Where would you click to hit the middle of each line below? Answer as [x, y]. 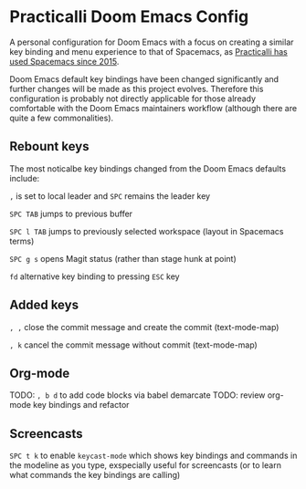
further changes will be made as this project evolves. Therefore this [137, 88]
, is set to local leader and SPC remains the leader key [110, 196]
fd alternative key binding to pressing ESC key [95, 276]
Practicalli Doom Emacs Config [129, 17]
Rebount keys [49, 146]
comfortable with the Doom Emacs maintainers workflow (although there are [153, 108]
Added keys [44, 305]
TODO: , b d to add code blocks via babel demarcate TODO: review [137, 395]
